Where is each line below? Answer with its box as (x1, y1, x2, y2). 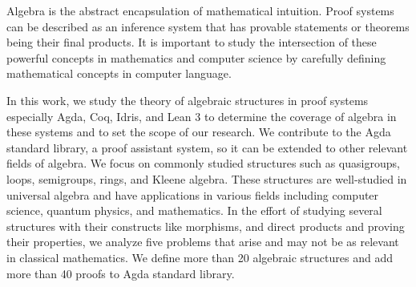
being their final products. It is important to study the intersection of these (6, 34, 377, 51)
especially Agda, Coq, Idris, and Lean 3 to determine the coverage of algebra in (6, 107, 397, 124)
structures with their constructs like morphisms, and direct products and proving (6, 217, 405, 234)
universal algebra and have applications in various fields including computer (6, 186, 379, 203)
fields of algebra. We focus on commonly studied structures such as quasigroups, (6, 155, 400, 172)
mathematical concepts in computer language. (6, 65, 232, 82)
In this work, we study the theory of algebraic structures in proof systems (6, 91, 369, 108)
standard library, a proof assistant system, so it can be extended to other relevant (6, 139, 408, 156)
